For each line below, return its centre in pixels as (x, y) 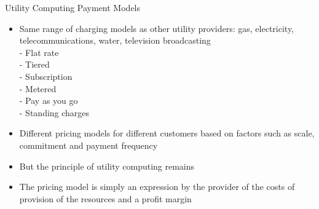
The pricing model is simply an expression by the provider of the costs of (157, 187)
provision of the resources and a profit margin (105, 198)
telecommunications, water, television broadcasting (115, 40)
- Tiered (34, 64)
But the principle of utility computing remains (107, 166)
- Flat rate (39, 52)
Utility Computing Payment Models (73, 7)
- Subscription (46, 76)
